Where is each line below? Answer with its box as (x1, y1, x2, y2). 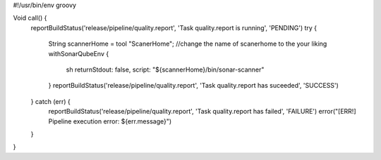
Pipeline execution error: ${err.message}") (48, 116, 172, 126)
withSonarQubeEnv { (48, 49, 109, 58)
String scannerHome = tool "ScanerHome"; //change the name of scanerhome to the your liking (48, 39, 327, 48)
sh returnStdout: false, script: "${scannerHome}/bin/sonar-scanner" (66, 65, 265, 74)
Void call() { (13, 14, 47, 22)
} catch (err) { (30, 97, 71, 105)
